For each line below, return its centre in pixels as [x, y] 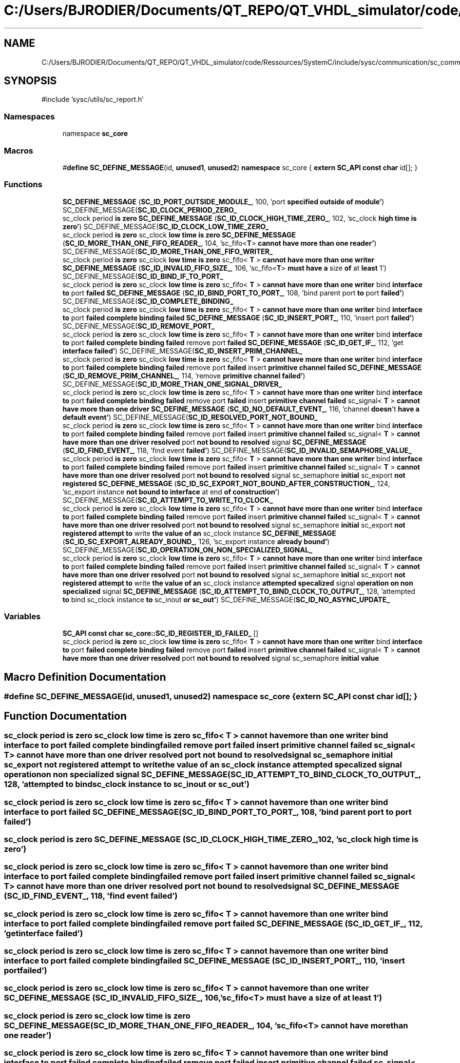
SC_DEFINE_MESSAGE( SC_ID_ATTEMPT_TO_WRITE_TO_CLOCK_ [168, 500]
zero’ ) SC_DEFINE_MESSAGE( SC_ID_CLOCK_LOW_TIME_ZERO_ [166, 226]
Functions [23, 185]
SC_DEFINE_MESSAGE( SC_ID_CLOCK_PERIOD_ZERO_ [150, 210]
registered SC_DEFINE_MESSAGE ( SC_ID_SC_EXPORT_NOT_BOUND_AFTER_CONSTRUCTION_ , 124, [226, 483]
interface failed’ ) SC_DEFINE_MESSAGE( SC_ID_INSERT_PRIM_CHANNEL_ [182, 351]
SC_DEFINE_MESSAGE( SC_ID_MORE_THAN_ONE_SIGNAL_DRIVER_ [172, 384]
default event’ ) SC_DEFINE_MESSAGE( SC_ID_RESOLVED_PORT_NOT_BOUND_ [190, 417]
